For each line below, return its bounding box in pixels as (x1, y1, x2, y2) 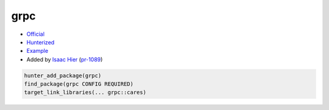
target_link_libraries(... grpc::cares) (24, 89, 146, 96)
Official (26, 30, 45, 38)
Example (26, 47, 49, 55)
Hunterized (26, 38, 55, 46)
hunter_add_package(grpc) (24, 72, 102, 79)
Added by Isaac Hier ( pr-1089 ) (26, 55, 103, 63)
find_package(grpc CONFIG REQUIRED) (24, 81, 134, 88)
